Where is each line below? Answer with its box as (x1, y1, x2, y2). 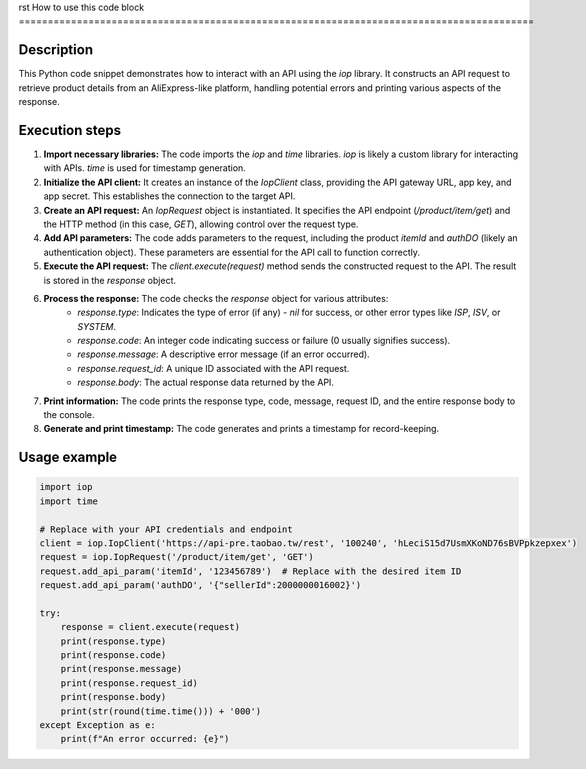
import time (39, 495, 99, 507)
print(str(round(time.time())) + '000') (60, 705, 262, 717)
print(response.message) (60, 663, 183, 675)
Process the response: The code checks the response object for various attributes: (43, 292, 389, 304)
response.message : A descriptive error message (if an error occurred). (77, 348, 370, 360)
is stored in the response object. (43, 274, 177, 286)
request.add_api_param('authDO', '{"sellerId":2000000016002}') (39, 580, 362, 591)
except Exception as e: (39, 720, 157, 731)
